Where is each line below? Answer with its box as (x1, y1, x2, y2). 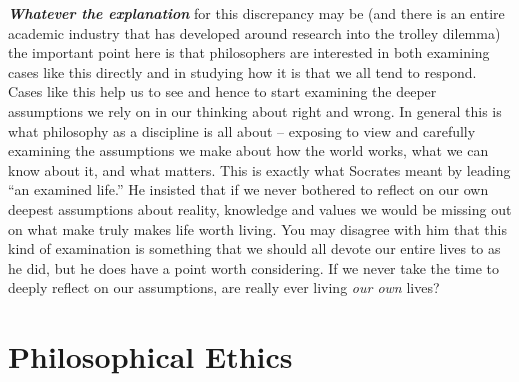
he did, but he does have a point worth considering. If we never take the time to (8, 257, 500, 278)
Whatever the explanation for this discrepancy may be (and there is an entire (8, 3, 505, 23)
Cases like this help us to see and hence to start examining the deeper (8, 81, 437, 102)
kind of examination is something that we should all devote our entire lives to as (8, 238, 501, 259)
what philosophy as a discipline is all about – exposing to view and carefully (8, 120, 476, 141)
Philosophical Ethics (8, 336, 293, 377)
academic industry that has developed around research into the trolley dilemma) (8, 22, 501, 43)
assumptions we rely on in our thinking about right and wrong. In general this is (8, 100, 502, 121)
